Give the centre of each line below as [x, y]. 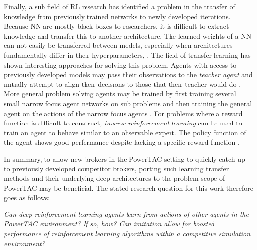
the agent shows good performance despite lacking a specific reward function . [122, 142]
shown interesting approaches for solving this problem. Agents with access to [120, 64]
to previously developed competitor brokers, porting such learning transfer [117, 168]
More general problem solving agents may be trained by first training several [120, 94]
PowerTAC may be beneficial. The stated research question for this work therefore [128, 187]
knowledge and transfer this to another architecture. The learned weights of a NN [128, 35]
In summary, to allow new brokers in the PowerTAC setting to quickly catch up [125, 158]
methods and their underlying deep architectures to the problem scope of [115, 178]
